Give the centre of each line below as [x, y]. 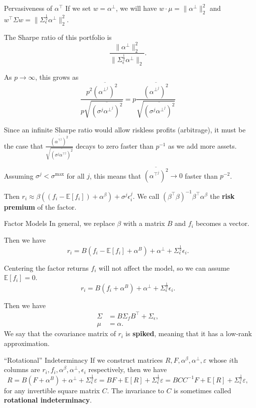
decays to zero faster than [115, 145]
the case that [24, 145]
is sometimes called [202, 390]
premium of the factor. [40, 206]
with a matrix [144, 223]
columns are [22, 369]
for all [76, 175]
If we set [78, 8]
